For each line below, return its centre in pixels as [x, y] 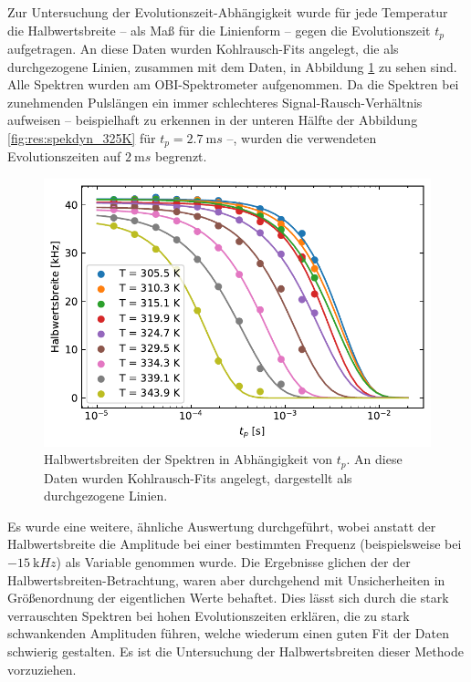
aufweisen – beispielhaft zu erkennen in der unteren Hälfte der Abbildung [213, 120]
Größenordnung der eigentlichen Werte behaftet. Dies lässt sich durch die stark [228, 598]
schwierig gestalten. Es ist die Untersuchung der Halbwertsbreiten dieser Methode [235, 651]
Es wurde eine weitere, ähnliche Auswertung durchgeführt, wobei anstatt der [222, 526]
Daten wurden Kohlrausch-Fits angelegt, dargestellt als [198, 477]
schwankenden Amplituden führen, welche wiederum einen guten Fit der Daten [228, 633]
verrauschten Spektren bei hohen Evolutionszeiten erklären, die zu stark [209, 615]
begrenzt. [181, 156]
